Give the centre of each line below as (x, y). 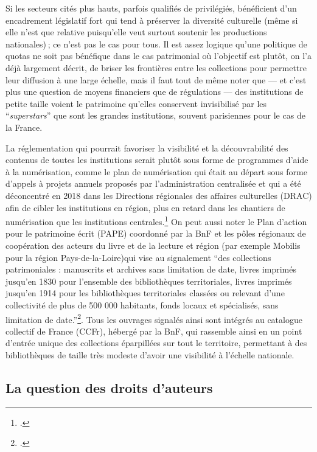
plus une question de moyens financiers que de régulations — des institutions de (155, 92)
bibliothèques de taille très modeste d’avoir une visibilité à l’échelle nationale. (150, 354)
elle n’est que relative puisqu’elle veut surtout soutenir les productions (136, 32)
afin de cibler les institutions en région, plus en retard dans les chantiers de (145, 207)
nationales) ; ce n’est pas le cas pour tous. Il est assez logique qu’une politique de (156, 43)
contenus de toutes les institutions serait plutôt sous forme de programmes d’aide (157, 160)
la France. (24, 127)
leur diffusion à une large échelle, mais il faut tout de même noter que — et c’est (156, 79)
